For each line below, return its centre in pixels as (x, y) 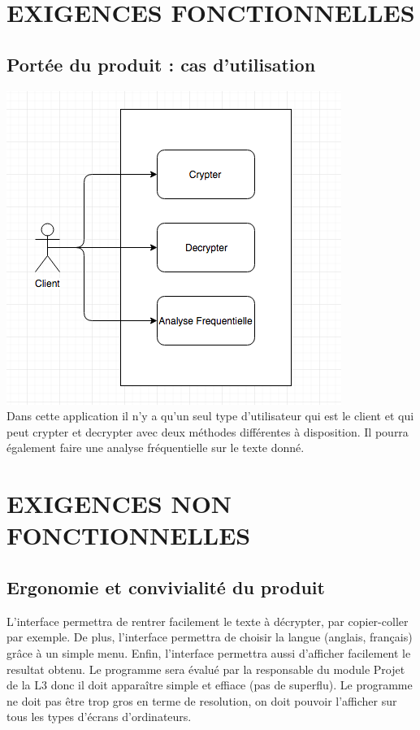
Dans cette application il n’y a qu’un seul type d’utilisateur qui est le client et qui (210, 416)
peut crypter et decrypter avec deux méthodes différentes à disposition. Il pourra (208, 431)
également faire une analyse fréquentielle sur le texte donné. (156, 448)
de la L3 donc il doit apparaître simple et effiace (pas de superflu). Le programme (210, 685)
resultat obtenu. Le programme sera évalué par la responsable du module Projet (206, 669)
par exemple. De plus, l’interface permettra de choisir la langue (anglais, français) (210, 637)
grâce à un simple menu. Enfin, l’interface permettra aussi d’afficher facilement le (209, 652)
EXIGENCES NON (119, 504)
